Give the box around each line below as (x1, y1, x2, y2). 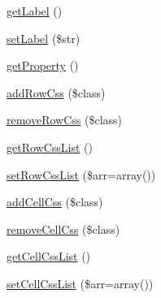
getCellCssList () (7, 248, 91, 265)
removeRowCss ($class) (7, 111, 123, 128)
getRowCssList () (7, 138, 93, 155)
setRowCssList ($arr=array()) (7, 166, 156, 183)
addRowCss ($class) (7, 84, 106, 101)
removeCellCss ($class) (7, 220, 120, 237)
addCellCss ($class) (7, 193, 103, 210)
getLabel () (7, 2, 63, 19)
